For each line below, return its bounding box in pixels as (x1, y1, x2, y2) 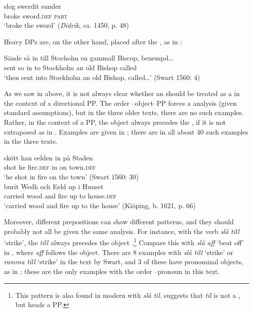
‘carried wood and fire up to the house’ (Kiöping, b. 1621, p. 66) (4, 200, 196, 210)
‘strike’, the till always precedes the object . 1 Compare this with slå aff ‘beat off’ (4, 236, 244, 248)
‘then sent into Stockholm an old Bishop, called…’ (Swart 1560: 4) (4, 72, 200, 82)
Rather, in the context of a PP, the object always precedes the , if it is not (4, 117, 226, 127)
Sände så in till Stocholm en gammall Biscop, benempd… (4, 53, 173, 63)
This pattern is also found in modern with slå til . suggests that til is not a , (15, 290, 240, 300)
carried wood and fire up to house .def (4, 191, 117, 201)
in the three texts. (4, 136, 58, 146)
